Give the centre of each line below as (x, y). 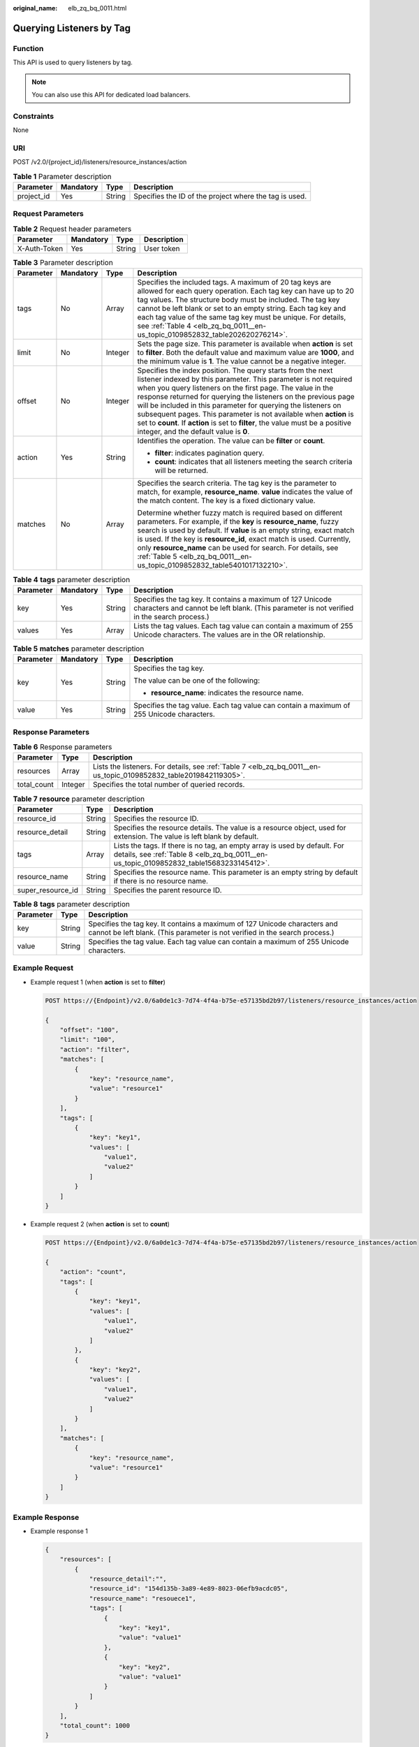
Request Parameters (48, 214)
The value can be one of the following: (197, 681)
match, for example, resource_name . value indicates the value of (245, 492)
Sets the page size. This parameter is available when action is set (245, 344)
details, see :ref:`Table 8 (153, 854)
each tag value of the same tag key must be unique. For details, (242, 317)
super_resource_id (47, 890)
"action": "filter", (95, 1049)
